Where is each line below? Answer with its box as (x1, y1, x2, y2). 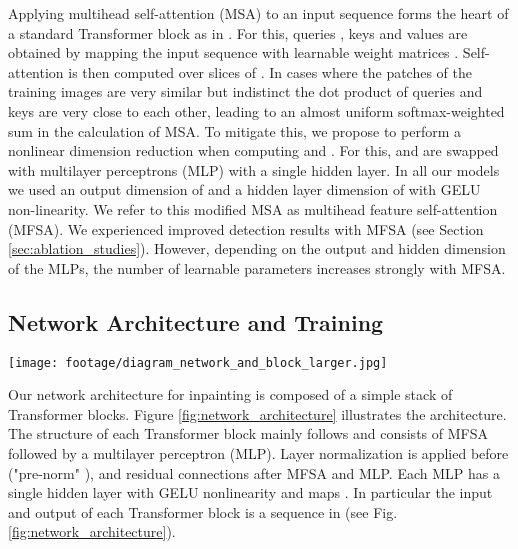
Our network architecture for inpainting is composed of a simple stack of (8, 384, 453, 405)
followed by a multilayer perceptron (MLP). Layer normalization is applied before (8, 442, 509, 463)
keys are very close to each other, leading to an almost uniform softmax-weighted (8, 100, 505, 121)
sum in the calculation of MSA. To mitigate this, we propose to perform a (8, 120, 462, 141)
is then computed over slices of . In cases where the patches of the (68, 61, 473, 82)
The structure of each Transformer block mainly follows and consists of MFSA (8, 423, 488, 444)
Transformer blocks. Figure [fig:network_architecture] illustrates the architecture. (8, 403, 507, 424)
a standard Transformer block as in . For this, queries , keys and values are (8, 22, 468, 43)
